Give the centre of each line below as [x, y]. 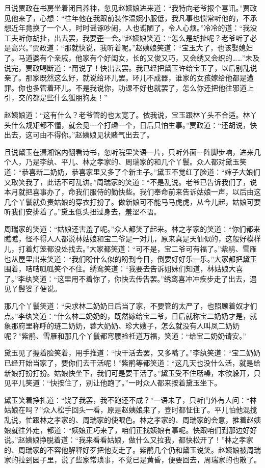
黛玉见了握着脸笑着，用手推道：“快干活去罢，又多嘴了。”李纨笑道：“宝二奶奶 [132, 353]
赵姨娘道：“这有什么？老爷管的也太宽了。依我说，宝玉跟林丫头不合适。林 [127, 114]
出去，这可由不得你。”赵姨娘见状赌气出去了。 [79, 135]
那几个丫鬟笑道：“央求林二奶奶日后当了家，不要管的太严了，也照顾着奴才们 [131, 306]
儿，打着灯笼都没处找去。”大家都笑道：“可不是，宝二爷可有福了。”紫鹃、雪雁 [130, 249]
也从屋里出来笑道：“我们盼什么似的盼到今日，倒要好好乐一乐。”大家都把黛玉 [131, 258]
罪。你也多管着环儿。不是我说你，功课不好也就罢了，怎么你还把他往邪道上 [129, 87]
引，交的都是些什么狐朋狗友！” [56, 98]
